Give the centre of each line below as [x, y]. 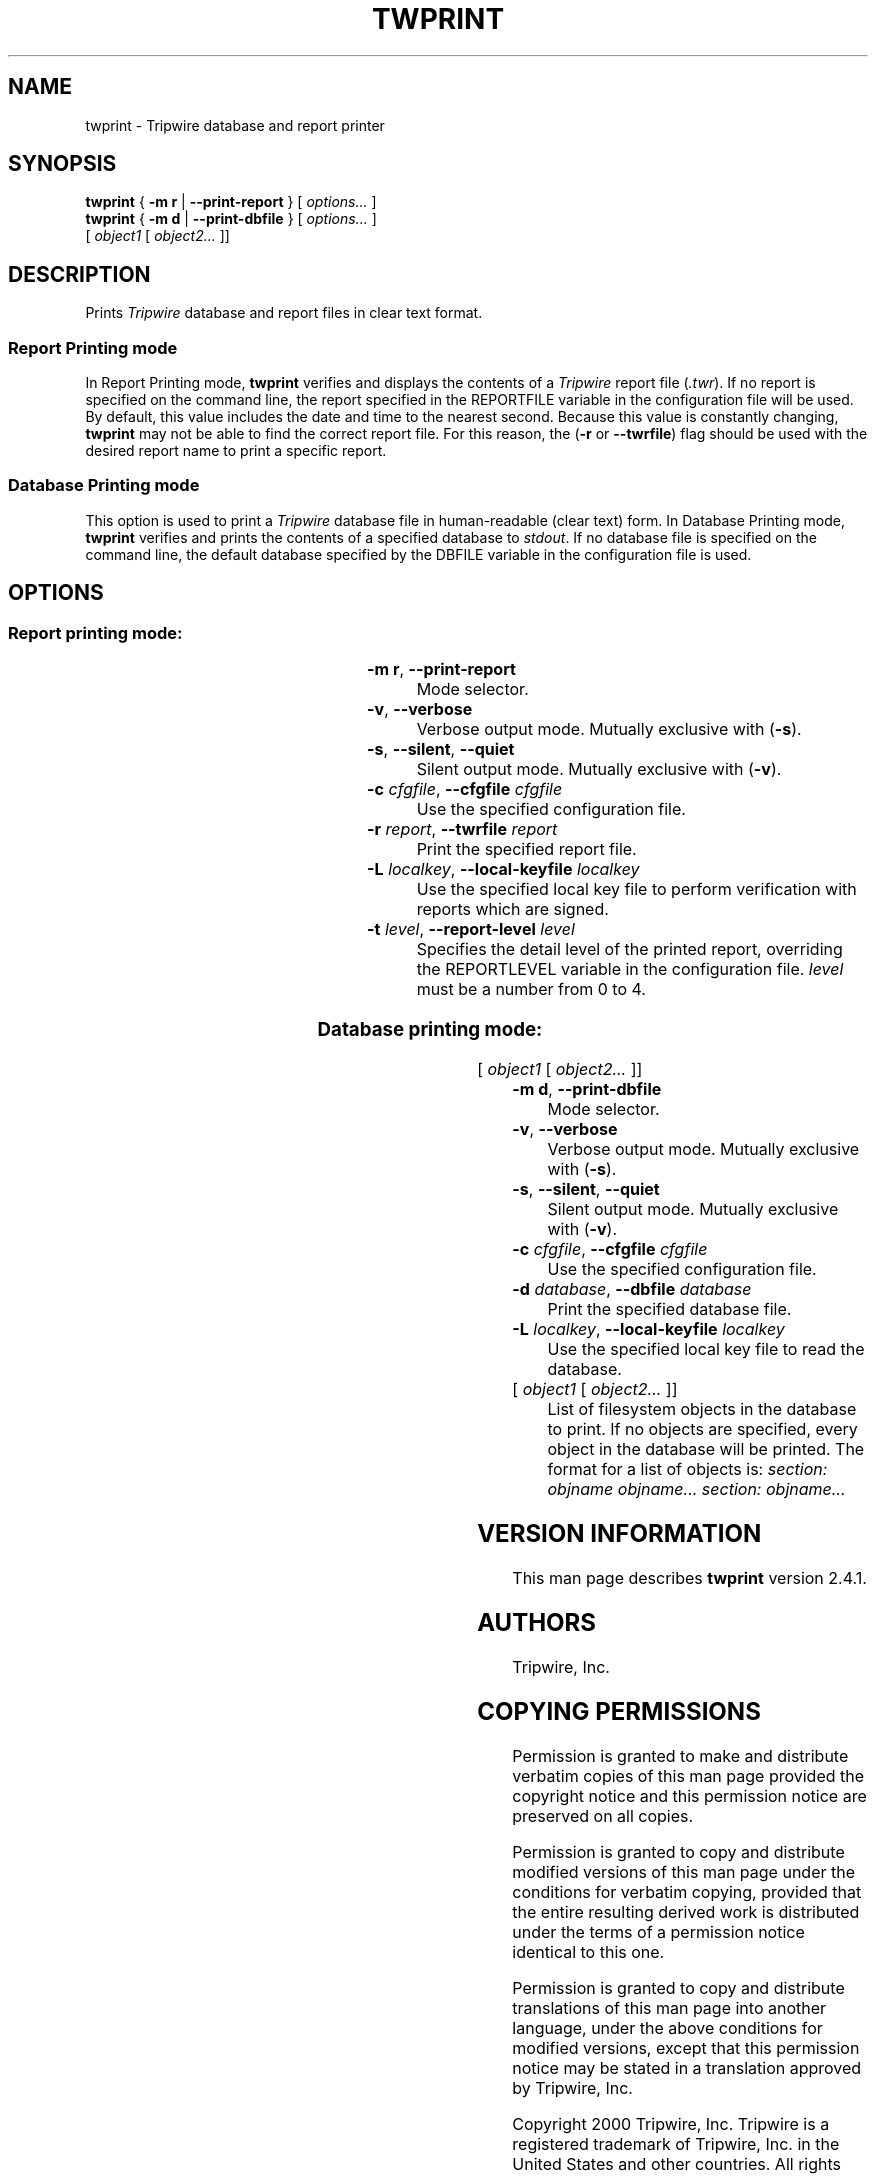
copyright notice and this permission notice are [689, 1795]
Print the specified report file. [526, 849]
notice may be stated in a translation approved [687, 2067]
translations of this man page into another [669, 2007]
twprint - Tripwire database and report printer [235, 125]
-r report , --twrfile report [462, 829]
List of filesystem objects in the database [702, 1409]
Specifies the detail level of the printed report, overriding [629, 949]
